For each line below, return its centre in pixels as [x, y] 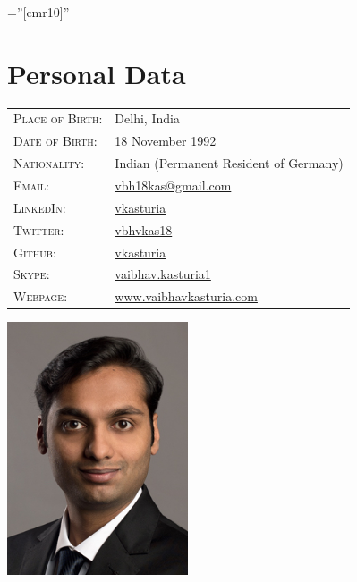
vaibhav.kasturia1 [163, 274]
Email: [31, 185]
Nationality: [49, 163]
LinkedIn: [40, 207]
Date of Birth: [55, 141]
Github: [35, 252]
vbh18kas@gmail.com [173, 185]
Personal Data [97, 73]
